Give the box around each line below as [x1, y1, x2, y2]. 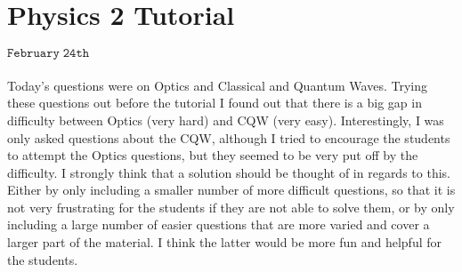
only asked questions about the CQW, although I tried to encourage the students [7, 128, 450, 147]
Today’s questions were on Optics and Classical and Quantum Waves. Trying [7, 76, 427, 94]
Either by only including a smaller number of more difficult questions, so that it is [7, 180, 456, 199]
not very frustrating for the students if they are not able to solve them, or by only [7, 197, 455, 216]
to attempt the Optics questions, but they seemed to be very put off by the [7, 146, 418, 164]
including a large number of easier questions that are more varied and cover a [7, 215, 430, 234]
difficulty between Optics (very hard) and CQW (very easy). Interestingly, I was [7, 110, 444, 129]
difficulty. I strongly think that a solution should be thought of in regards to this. [7, 163, 450, 181]
